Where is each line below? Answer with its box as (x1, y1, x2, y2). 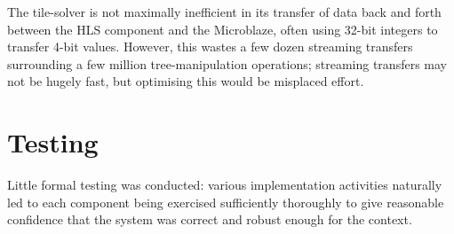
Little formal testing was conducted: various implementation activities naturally (7, 175, 442, 194)
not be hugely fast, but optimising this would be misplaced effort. (7, 72, 364, 90)
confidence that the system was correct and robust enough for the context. (7, 210, 412, 229)
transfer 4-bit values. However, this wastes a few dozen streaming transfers (7, 37, 413, 56)
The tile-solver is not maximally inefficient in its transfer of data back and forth (7, 3, 442, 20)
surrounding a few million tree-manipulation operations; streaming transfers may (7, 54, 447, 73)
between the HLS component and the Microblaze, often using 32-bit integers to (7, 19, 438, 38)
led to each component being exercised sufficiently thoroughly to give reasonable (7, 192, 444, 211)
